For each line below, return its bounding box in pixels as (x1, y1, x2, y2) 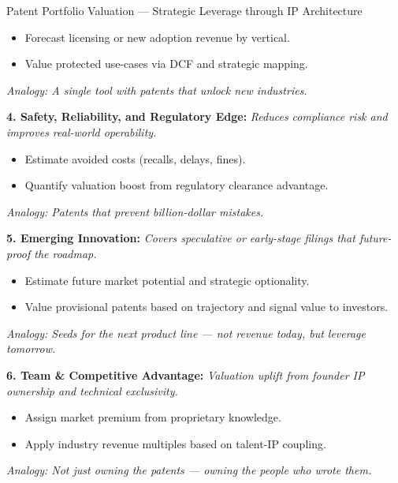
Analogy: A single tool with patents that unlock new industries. (6, 81, 307, 98)
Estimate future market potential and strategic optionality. (24, 271, 310, 288)
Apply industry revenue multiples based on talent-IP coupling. (24, 435, 326, 451)
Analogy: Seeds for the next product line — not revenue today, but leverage (6, 324, 366, 341)
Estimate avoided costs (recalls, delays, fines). (24, 150, 246, 167)
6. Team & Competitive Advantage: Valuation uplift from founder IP (6, 366, 365, 383)
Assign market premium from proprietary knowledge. (24, 409, 281, 425)
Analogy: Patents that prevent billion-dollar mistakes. (6, 203, 264, 219)
